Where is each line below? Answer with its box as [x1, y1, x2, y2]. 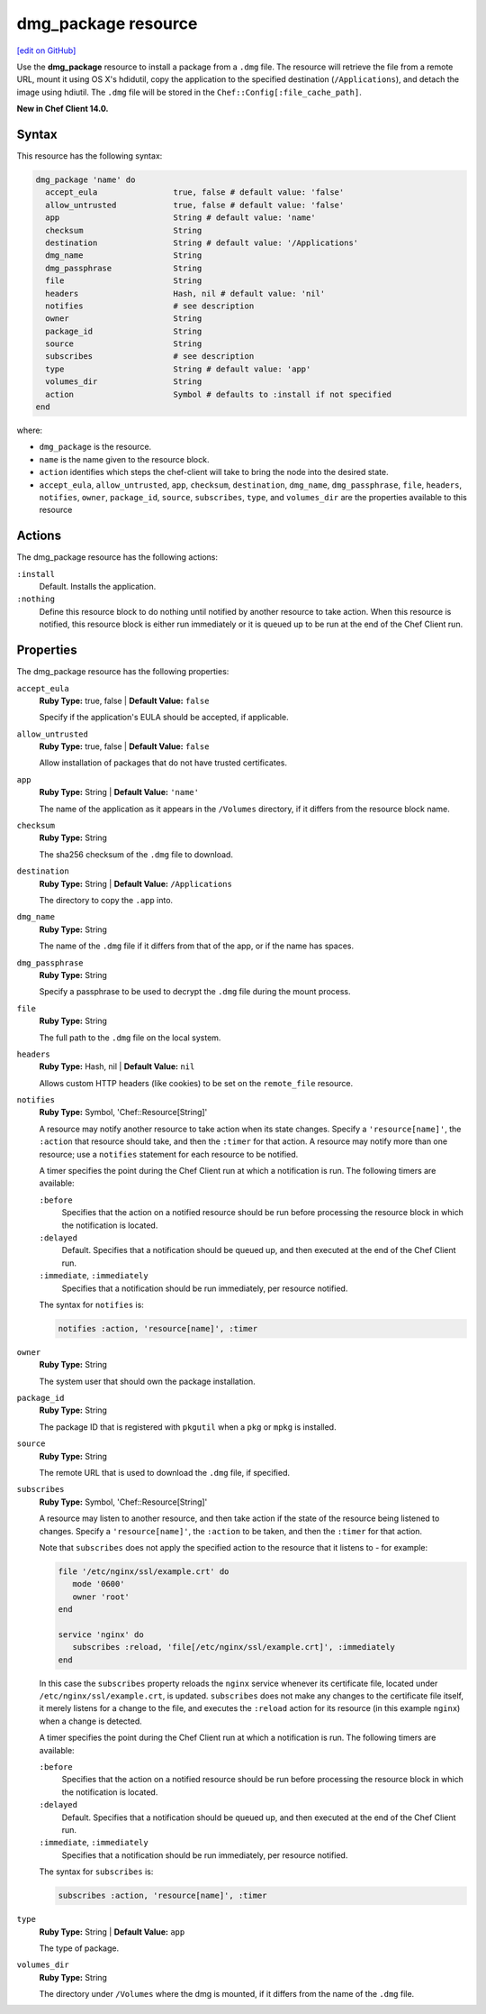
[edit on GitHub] [16, 45, 76, 56]
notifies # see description [45, 300, 255, 311]
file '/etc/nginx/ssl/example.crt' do [58, 1566, 229, 1577]
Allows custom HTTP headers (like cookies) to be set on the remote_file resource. [39, 1077, 354, 1088]
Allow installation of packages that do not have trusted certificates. [39, 757, 288, 768]
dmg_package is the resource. [39, 442, 152, 453]
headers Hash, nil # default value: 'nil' [45, 288, 326, 298]
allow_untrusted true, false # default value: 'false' [45, 199, 345, 210]
